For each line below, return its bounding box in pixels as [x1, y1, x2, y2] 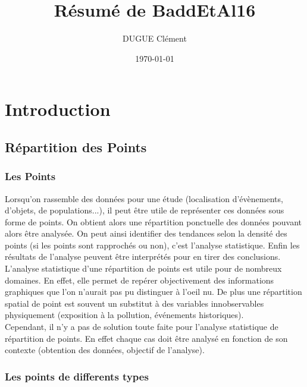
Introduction [5, 97, 111, 121]
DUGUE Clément [123, 32, 187, 45]
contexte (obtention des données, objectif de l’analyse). [5, 344, 205, 356]
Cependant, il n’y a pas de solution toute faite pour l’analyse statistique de [5, 320, 278, 333]
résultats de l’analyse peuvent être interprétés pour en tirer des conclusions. [5, 250, 281, 263]
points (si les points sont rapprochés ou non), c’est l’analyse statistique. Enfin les [5, 238, 300, 251]
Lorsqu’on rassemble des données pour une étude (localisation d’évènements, [5, 192, 283, 204]
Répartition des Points [5, 137, 147, 156]
